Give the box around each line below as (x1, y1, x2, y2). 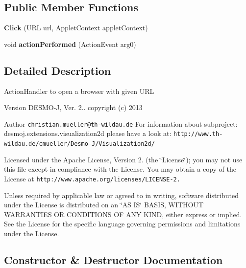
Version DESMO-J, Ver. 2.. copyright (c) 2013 (4, 102, 143, 112)
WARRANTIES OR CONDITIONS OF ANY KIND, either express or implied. (4, 209, 242, 219)
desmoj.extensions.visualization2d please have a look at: (4, 128, 172, 138)
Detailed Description (4, 63, 111, 78)
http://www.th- (173, 131, 223, 138)
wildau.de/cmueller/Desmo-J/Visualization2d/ (4, 140, 155, 148)
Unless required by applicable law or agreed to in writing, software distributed (4, 190, 239, 200)
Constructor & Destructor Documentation (4, 252, 223, 267)
